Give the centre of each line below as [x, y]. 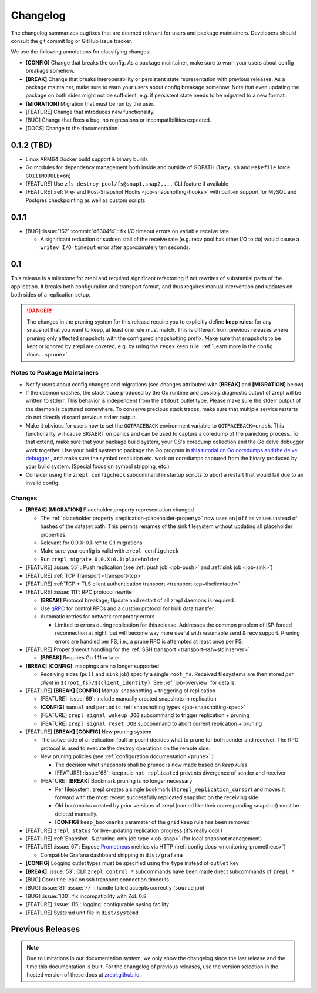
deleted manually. [76, 814]
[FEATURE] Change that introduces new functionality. [90, 112]
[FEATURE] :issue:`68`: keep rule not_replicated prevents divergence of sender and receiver [171, 773]
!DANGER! [39, 311]
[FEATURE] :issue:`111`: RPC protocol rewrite [79, 592]
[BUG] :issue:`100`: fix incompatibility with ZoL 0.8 [86, 896]
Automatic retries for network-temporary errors [97, 617]
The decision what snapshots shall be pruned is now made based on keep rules [151, 765]
